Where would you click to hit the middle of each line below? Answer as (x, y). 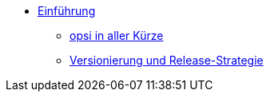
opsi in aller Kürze (117, 35)
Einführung (67, 11)
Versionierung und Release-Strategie (167, 60)
